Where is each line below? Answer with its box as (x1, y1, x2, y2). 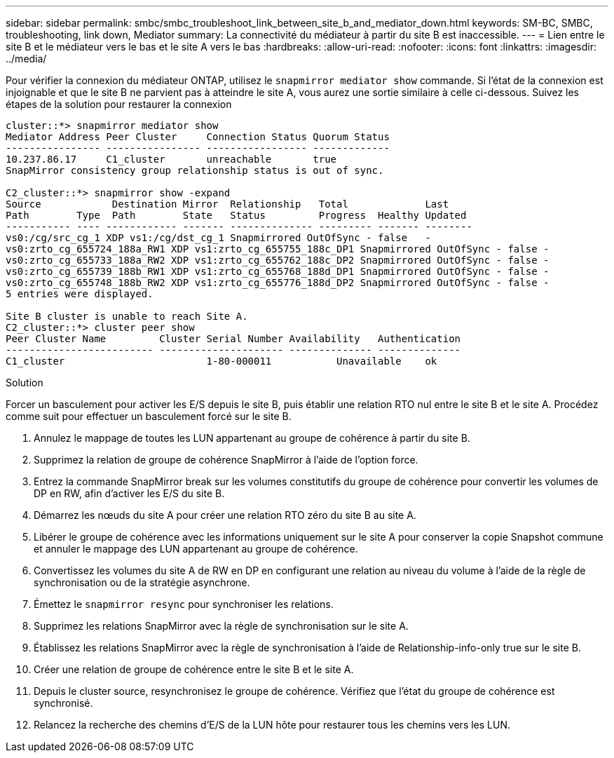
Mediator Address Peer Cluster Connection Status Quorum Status (6, 131, 390, 142)
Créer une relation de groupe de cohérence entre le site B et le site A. (34, 663, 354, 675)
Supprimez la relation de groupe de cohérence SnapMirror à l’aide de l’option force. (34, 454, 418, 466)
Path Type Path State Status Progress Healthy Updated (6, 210, 467, 221)
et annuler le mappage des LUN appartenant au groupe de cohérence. (34, 543, 358, 555)
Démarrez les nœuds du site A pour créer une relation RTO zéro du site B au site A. (34, 509, 416, 521)
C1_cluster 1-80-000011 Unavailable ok (6, 356, 437, 367)
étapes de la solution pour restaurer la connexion (6, 98, 232, 110)
